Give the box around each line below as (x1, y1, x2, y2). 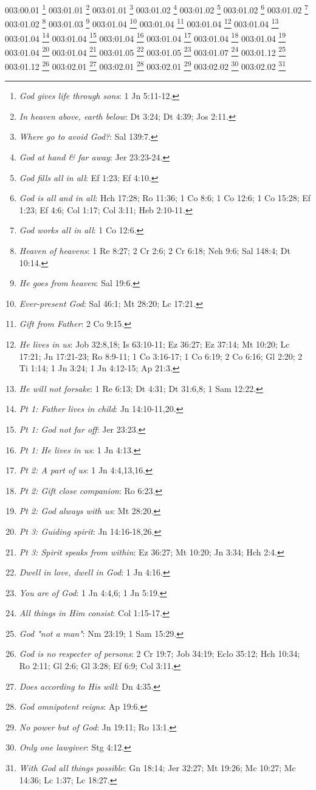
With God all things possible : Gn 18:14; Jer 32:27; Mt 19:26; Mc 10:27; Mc (19, 761, 296, 774)
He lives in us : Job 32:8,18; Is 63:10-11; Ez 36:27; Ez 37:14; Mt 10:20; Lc (19, 337, 290, 350)
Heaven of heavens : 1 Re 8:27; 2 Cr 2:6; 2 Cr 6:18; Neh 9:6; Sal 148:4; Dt (19, 244, 290, 256)
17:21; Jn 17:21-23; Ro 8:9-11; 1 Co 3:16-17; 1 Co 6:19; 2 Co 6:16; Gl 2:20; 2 (19, 349, 303, 362)
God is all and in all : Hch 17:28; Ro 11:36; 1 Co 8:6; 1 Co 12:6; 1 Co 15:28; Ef (19, 191, 311, 204)
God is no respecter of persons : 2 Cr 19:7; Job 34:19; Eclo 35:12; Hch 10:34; (19, 647, 300, 660)
